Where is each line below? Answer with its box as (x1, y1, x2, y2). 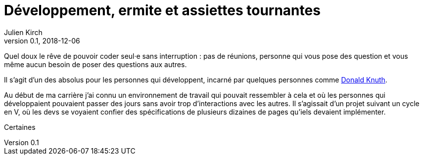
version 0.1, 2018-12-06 (4, 36, 80, 45)
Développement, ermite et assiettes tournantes (4, 2, 321, 19)
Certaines (4, 122, 36, 131)
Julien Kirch (4, 28, 43, 37)
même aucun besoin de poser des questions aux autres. (4, 60, 187, 69)
